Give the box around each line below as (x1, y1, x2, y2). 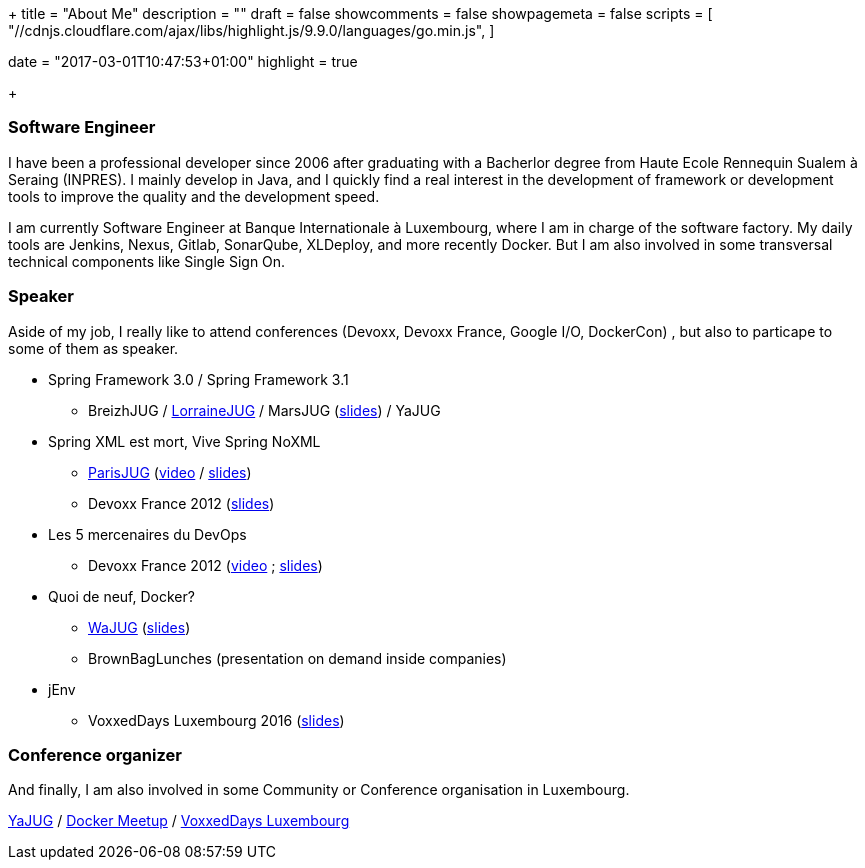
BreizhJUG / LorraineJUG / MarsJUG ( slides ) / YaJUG (88, 401, 441, 419)
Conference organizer (8, 744, 182, 765)
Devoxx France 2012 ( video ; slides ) (88, 556, 323, 574)
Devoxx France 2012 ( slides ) (88, 494, 275, 512)
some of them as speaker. (8, 339, 179, 357)
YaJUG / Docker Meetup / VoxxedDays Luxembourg (8, 812, 350, 830)
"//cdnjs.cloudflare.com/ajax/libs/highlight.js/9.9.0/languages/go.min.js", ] (8, 22, 495, 39)
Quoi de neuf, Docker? (48, 587, 195, 605)
